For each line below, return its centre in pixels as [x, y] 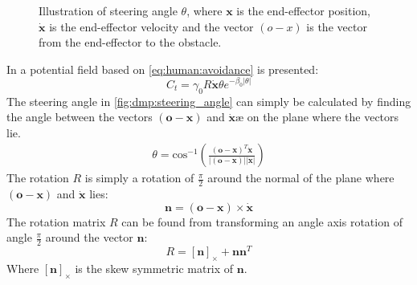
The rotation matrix [56, 221]
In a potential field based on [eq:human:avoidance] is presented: [163, 69]
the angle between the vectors [80, 117]
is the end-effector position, [303, 10]
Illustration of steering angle [108, 10]
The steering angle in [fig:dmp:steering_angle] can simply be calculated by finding [209, 101]
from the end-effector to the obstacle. [130, 42]
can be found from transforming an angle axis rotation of [262, 221]
